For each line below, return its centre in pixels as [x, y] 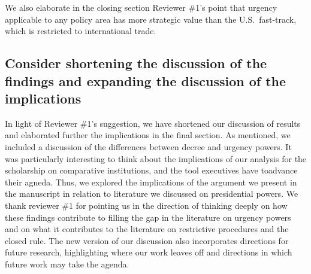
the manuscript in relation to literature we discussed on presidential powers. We [152, 194]
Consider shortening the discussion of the [136, 63]
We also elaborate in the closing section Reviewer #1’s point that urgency [141, 7]
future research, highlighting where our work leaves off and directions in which [149, 252]
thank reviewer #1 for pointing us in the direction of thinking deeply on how [146, 205]
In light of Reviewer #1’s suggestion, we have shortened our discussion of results [153, 123]
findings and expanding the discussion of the [146, 80]
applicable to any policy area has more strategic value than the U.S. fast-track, [151, 19]
